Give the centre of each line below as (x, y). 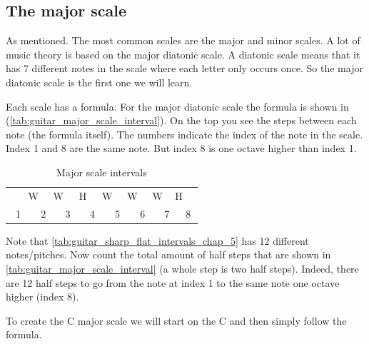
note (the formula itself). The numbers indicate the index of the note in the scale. (184, 134)
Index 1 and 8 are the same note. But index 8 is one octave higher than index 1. (181, 148)
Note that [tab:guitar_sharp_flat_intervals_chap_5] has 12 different (157, 240)
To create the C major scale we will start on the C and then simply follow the (176, 320)
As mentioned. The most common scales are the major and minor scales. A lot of (183, 40)
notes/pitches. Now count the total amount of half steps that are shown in (168, 254)
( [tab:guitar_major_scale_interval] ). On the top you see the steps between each (181, 120)
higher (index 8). (42, 297)
